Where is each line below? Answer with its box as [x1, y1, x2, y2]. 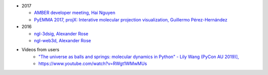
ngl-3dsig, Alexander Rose [34, 30, 89, 37]
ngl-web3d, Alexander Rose [34, 37, 91, 43]
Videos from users [21, 47, 60, 53]
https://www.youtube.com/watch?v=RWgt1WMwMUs [38, 61, 147, 67]
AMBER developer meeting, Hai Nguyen [34, 10, 116, 16]
